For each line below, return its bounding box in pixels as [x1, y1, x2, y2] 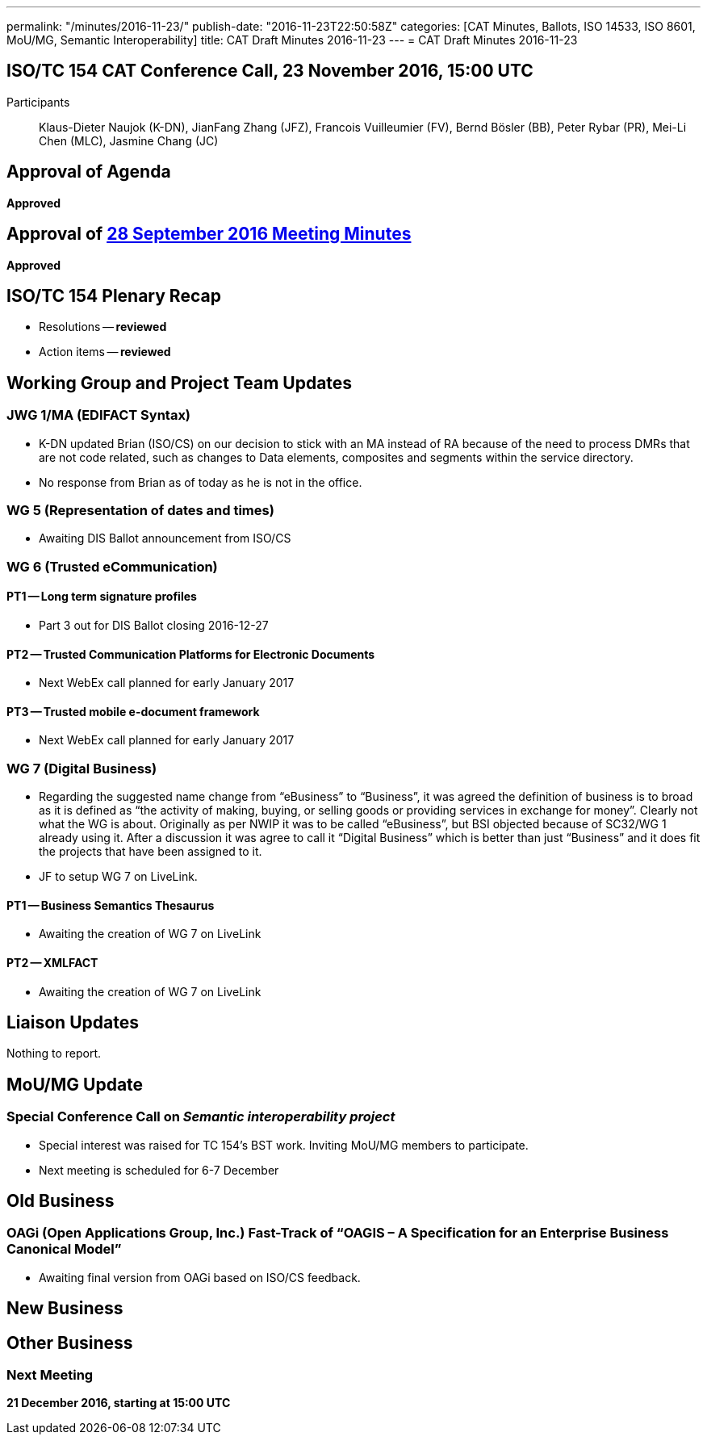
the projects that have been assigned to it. [39, 844, 262, 859]
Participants [6, 94, 70, 109]
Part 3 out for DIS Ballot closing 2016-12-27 [39, 618, 269, 632]
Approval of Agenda [6, 161, 171, 182]
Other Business [6, 1332, 133, 1353]
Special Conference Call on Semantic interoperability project [6, 1108, 395, 1125]
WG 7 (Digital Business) [6, 760, 157, 777]
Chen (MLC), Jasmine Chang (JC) [39, 133, 219, 148]
